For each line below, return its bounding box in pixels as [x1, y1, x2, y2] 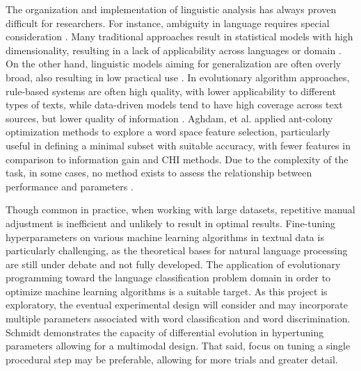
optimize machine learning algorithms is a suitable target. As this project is [6, 283, 328, 298]
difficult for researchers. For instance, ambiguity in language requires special [6, 15, 330, 30]
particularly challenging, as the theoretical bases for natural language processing [6, 243, 348, 258]
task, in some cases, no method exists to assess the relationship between [6, 165, 312, 180]
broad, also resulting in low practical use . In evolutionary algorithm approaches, [6, 69, 350, 84]
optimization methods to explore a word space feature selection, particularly [6, 124, 330, 139]
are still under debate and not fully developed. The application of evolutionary [6, 256, 341, 271]
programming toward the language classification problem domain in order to [6, 270, 331, 285]
